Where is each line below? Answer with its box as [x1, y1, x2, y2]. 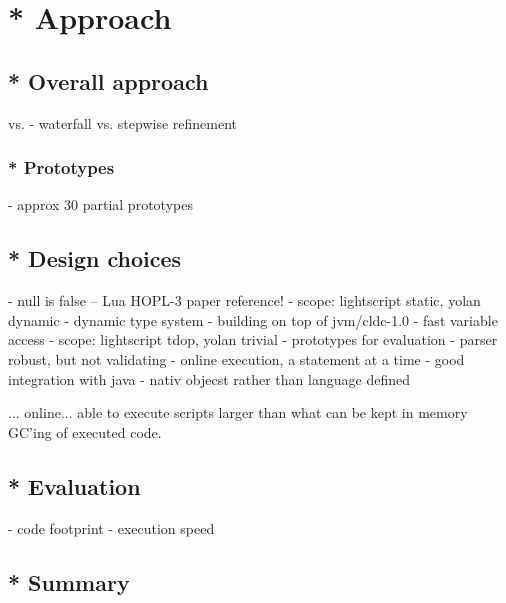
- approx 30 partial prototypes [8, 194, 193, 215]
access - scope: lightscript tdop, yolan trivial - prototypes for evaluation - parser [8, 329, 498, 350]
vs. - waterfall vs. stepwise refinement [8, 112, 238, 133]
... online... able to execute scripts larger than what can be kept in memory [8, 402, 468, 423]
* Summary [8, 566, 130, 597]
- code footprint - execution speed [8, 517, 215, 538]
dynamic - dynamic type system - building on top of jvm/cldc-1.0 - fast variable [8, 309, 498, 330]
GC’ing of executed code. [8, 421, 162, 442]
